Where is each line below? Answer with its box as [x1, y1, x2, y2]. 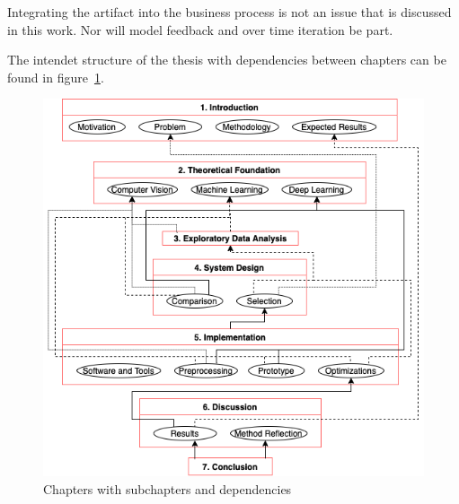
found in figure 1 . [7, 67, 104, 86]
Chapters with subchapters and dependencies [43, 479, 292, 498]
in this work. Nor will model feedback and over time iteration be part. [7, 20, 393, 39]
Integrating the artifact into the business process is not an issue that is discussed [7, 3, 452, 21]
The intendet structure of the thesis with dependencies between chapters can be [7, 50, 446, 69]
